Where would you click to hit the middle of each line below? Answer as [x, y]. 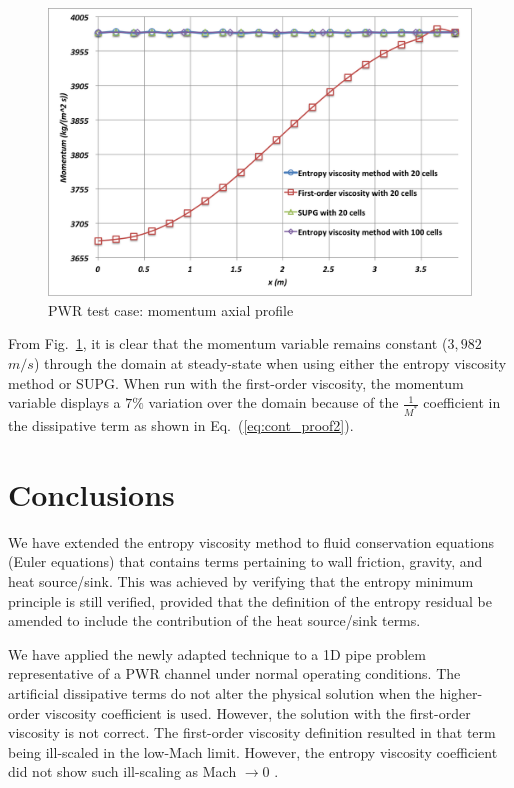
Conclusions [91, 493]
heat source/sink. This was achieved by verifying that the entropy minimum [241, 580]
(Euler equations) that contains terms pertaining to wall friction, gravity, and [245, 561]
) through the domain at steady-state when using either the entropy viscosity [270, 362]
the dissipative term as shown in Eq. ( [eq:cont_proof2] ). [181, 425]
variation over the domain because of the [273, 402]
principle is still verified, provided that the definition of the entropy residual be [250, 600]
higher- [461, 692]
